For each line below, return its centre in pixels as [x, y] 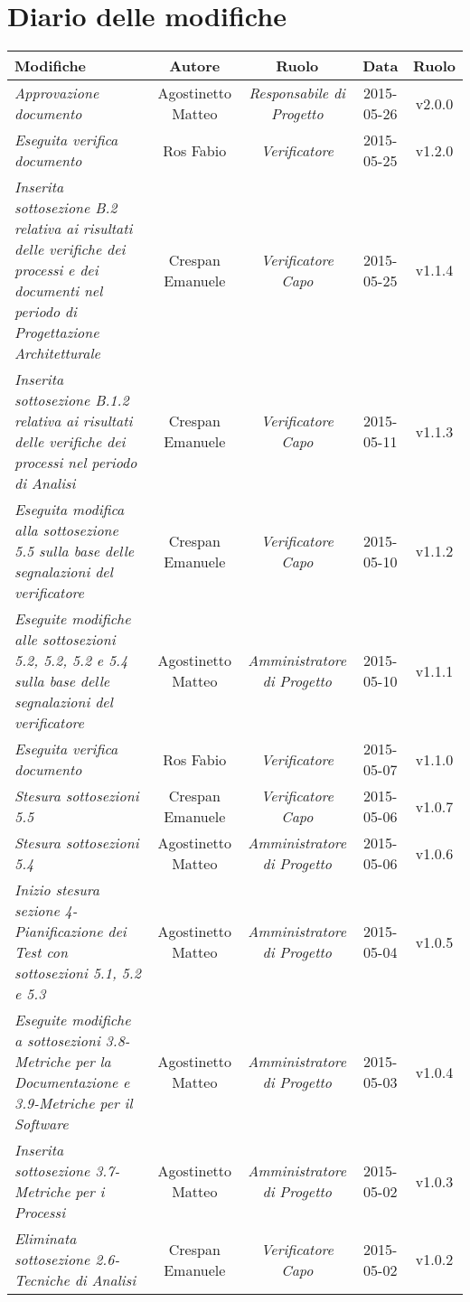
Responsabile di [297, 93]
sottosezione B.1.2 [72, 400]
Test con [41, 952]
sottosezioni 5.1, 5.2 [78, 973]
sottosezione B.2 [66, 208]
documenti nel [59, 291]
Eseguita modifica [70, 510]
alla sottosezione [66, 530]
